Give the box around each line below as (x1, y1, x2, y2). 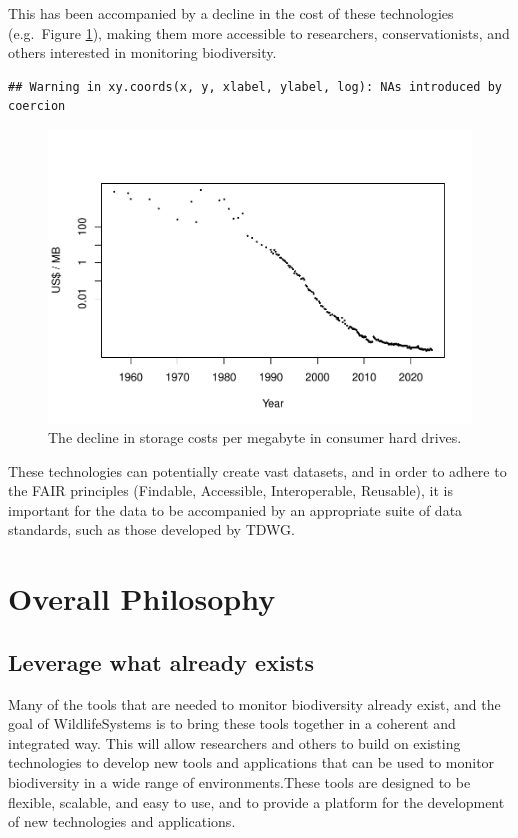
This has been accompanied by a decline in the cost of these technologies (8, 3, 454, 23)
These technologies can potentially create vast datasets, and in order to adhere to (8, 460, 507, 481)
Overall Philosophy (8, 578, 276, 619)
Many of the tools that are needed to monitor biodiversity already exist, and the (8, 693, 501, 714)
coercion (8, 99, 66, 114)
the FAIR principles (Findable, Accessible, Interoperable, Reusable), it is (8, 480, 454, 501)
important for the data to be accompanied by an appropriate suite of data (8, 499, 463, 520)
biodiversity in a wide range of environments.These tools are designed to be (8, 772, 471, 793)
